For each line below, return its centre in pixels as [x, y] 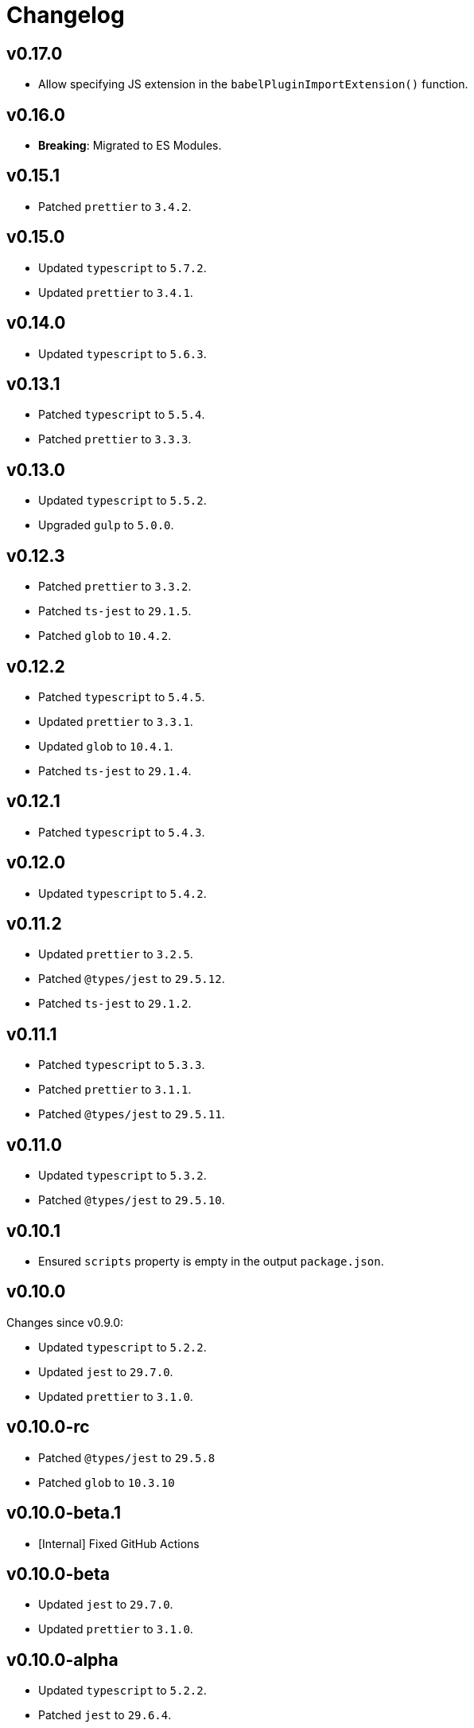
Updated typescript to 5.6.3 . [122, 353]
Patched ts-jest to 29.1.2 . [115, 1004]
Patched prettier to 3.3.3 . [115, 439]
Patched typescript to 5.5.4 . [122, 415]
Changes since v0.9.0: [65, 1322]
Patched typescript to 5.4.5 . [122, 696]
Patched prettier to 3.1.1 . [115, 1090]
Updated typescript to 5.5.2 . [122, 501]
